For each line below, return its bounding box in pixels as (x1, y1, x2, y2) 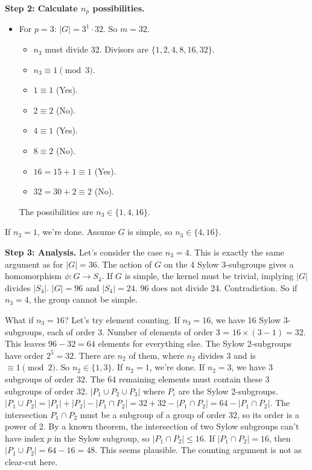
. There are (74, 349, 115, 361)
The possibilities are (19, 205, 94, 217)
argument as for (5, 257, 63, 270)
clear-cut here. (5, 456, 58, 468)
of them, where (129, 349, 184, 361)
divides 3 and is (198, 349, 256, 361)
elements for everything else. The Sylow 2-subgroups (98, 337, 291, 350)
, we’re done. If (149, 361, 205, 373)
